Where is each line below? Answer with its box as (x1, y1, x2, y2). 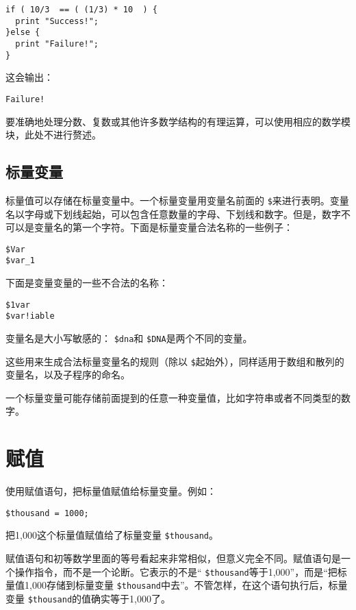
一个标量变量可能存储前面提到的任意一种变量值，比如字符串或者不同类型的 (5, 390, 341, 404)
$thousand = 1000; (5, 508, 89, 518)
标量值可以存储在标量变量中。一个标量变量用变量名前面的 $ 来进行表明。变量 (5, 193, 349, 207)
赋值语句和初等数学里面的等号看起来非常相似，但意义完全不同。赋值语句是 (5, 551, 341, 565)
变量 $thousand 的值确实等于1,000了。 (5, 591, 171, 606)
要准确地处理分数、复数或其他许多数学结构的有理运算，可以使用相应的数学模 (5, 114, 351, 128)
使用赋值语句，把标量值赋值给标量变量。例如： (5, 484, 216, 498)
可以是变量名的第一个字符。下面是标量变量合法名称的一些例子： (5, 220, 293, 234)
